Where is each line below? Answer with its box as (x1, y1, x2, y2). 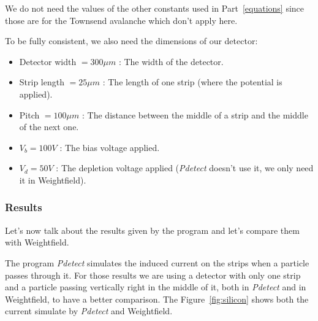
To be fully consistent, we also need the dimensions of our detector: (5, 34, 258, 47)
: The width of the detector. (118, 55, 224, 68)
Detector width (19, 55, 77, 68)
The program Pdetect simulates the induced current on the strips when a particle (5, 256, 309, 269)
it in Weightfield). (19, 173, 86, 186)
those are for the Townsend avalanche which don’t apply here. (5, 14, 238, 26)
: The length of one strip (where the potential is (102, 75, 282, 88)
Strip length (19, 75, 64, 88)
